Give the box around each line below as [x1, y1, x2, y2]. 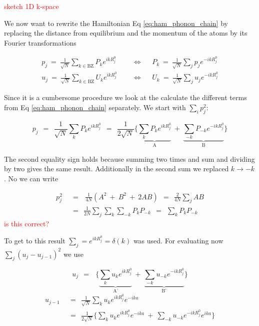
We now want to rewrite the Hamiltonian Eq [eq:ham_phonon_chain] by [4, 18, 228, 28]
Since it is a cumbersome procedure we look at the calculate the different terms [4, 92, 247, 103]
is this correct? [4, 218, 49, 228]
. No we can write [4, 173, 58, 183]
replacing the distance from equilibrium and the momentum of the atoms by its [4, 28, 247, 38]
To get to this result [4, 235, 65, 246]
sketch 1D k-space [4, 1, 59, 11]
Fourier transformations [4, 37, 76, 48]
